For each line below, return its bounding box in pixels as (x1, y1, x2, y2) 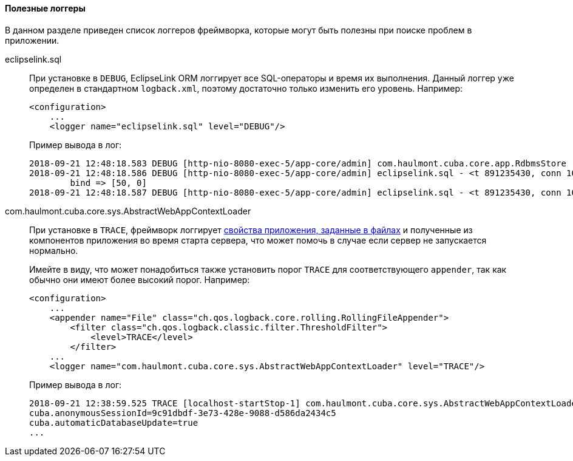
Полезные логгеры (5, 3, 86, 13)
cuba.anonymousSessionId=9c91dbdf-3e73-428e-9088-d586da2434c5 (29, 408, 336, 418)
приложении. (5, 35, 59, 46)
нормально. (29, 245, 78, 256)
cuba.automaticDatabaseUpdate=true (29, 417, 198, 428)
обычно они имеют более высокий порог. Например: (29, 274, 250, 285)
